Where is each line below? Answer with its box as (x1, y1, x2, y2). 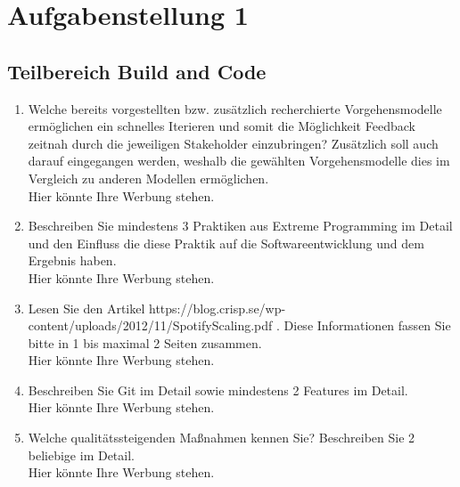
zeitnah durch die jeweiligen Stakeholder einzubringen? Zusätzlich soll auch (28, 134, 439, 152)
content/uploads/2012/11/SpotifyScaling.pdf (28, 316, 273, 335)
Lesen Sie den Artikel (28, 298, 145, 317)
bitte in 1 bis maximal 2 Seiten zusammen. (28, 333, 262, 352)
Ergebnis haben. (28, 251, 117, 270)
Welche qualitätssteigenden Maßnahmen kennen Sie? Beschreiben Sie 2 (28, 428, 415, 447)
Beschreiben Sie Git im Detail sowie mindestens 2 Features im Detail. (28, 380, 408, 399)
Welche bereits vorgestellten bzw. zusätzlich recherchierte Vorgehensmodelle (28, 99, 442, 118)
